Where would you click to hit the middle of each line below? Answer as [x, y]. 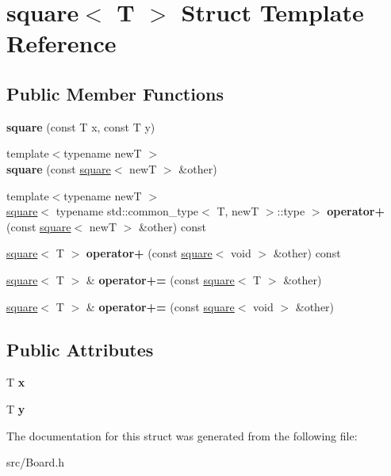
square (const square [59, 168]
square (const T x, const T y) [81, 126]
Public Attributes [80, 349]
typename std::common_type [127, 211]
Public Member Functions [115, 93]
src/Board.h [36, 462]
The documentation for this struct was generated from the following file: [182, 435]
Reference [61, 43]
